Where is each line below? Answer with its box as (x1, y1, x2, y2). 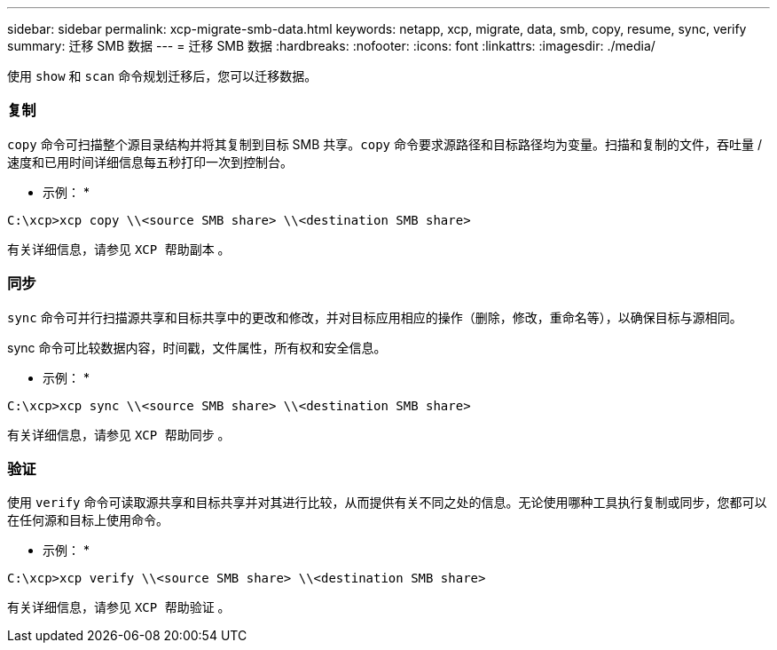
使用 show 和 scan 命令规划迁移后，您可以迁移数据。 (7, 68, 318, 83)
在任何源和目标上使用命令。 (7, 512, 169, 528)
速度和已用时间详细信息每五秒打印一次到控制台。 (7, 154, 293, 170)
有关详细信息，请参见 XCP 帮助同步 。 (7, 426, 231, 442)
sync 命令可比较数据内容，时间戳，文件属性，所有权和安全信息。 (7, 339, 387, 355)
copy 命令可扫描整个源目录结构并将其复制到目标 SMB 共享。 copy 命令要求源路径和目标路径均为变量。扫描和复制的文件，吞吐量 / (7, 136, 762, 152)
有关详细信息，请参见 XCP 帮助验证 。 (7, 599, 231, 615)
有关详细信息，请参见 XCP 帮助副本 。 (7, 241, 231, 257)
